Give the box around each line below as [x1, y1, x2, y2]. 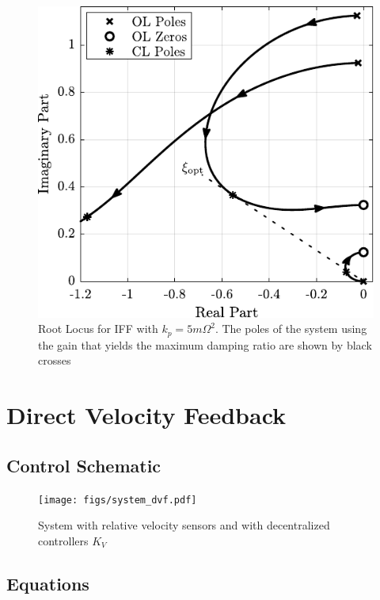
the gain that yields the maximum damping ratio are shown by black [38, 336, 372, 353]
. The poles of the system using [215, 320, 367, 337]
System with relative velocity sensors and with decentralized [38, 517, 330, 533]
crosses [38, 352, 71, 369]
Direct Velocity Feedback [6, 399, 287, 431]
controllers [38, 532, 89, 548]
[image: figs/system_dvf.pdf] [38, 494, 197, 506]
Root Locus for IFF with [38, 320, 158, 337]
